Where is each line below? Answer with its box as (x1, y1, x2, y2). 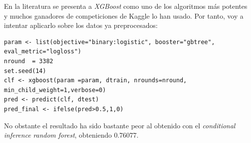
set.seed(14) (4, 67, 46, 74)
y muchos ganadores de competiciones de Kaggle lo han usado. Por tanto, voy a (4, 10, 244, 21)
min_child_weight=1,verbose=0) (4, 86, 106, 94)
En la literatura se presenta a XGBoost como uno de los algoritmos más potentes (4, 1, 248, 11)
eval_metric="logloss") (4, 48, 82, 55)
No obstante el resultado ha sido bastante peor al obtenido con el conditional (4, 120, 235, 130)
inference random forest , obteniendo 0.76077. (4, 130, 139, 140)
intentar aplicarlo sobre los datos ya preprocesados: (4, 20, 158, 30)
